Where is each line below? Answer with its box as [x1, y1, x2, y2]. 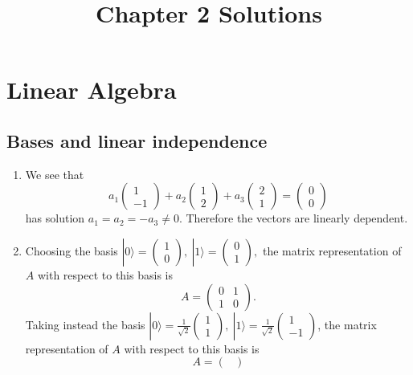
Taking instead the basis [25, 316, 145, 332]
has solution [25, 210, 85, 226]
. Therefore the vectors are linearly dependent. [178, 210, 408, 226]
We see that [25, 165, 84, 182]
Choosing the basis [25, 242, 118, 259]
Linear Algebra [6, 73, 177, 106]
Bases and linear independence [6, 128, 268, 153]
